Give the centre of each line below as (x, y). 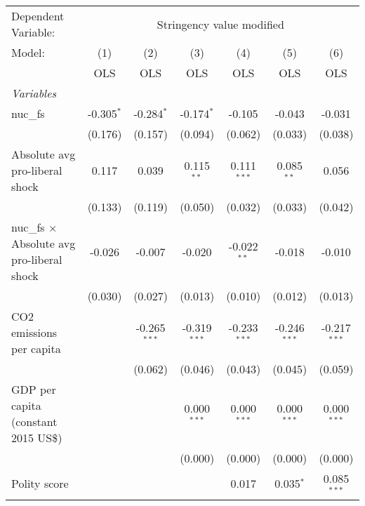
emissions (34, 332)
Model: (28, 52)
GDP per (34, 389)
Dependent (38, 16)
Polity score (40, 484)
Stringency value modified (220, 24)
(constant (34, 421)
